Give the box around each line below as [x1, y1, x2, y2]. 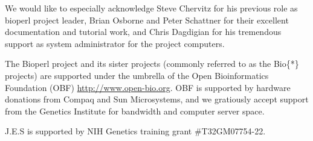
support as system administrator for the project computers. [5, 37, 225, 49]
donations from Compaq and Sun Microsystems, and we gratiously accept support [5, 93, 309, 105]
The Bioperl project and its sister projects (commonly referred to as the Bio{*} [5, 57, 299, 70]
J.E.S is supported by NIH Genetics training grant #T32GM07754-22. [5, 125, 266, 137]
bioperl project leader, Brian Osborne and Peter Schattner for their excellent [5, 13, 289, 26]
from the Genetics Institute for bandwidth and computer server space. [5, 104, 265, 117]
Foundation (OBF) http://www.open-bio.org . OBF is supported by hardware [5, 81, 291, 93]
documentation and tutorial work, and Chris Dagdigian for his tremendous [5, 25, 282, 38]
